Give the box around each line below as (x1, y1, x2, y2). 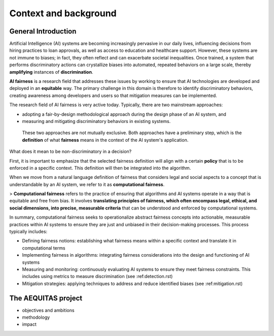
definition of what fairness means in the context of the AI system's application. (22, 137, 189, 143)
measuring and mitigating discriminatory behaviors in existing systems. (22, 118, 171, 124)
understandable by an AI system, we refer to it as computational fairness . (9, 181, 165, 188)
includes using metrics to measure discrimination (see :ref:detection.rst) (22, 273, 173, 280)
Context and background (9, 8, 117, 19)
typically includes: (9, 229, 48, 235)
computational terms (22, 245, 65, 251)
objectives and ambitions (22, 307, 75, 313)
